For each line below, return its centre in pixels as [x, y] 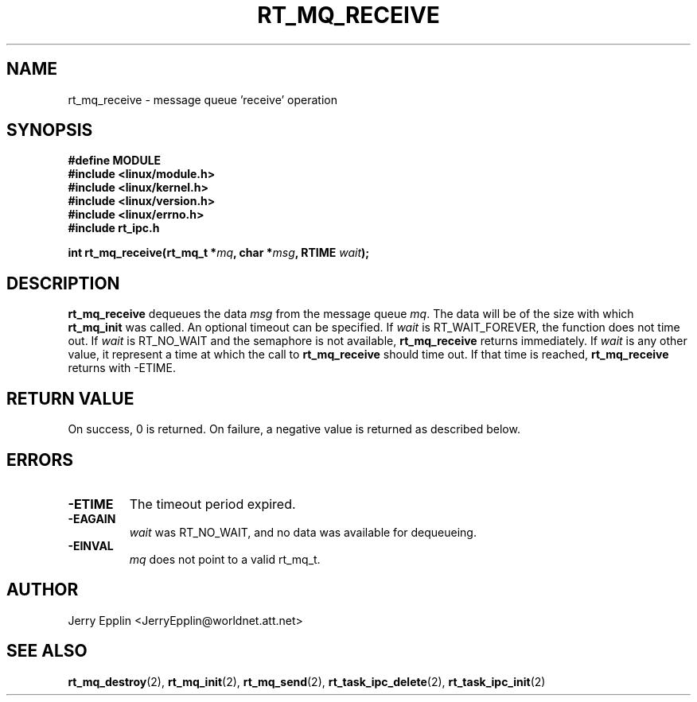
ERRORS [40, 460]
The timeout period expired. [212, 504]
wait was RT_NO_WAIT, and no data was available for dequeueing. [303, 532]
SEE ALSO [47, 651]
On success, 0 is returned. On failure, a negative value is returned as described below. [294, 429]
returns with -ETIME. [122, 368]
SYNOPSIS [50, 130]
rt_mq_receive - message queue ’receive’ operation [202, 99]
